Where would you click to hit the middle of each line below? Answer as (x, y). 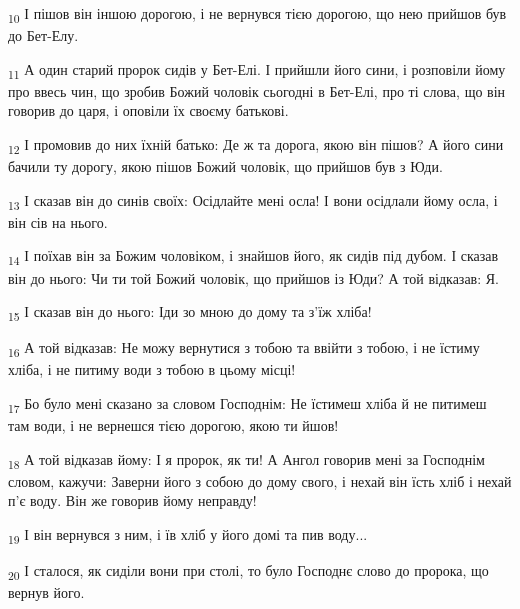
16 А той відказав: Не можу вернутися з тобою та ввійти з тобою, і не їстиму (244, 349)
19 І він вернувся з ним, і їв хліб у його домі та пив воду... (188, 535)
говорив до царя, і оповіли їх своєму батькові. (148, 110)
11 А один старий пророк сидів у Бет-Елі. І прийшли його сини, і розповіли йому (257, 70)
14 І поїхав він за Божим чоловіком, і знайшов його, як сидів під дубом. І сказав (253, 257)
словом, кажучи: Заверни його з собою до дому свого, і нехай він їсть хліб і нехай (260, 480)
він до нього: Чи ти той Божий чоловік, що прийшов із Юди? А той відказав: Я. (253, 277)
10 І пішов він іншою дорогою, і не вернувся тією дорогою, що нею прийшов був (257, 14)
